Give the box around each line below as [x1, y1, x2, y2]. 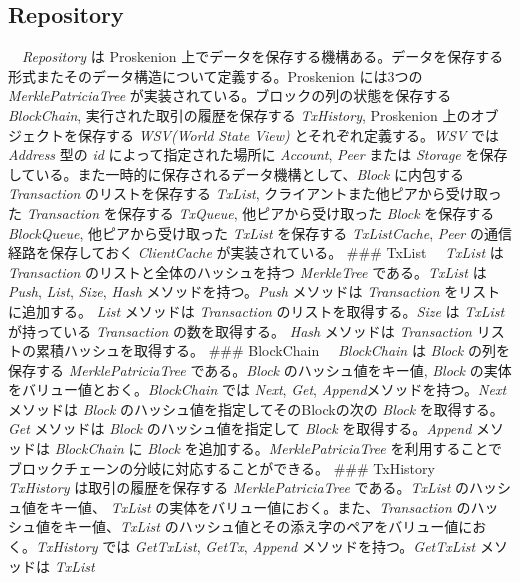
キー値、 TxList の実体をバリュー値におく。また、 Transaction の [49, 496, 471, 517]
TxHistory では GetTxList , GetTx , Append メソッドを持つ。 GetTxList [36, 536, 476, 557]
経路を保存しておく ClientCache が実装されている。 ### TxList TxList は [8, 242, 504, 263]
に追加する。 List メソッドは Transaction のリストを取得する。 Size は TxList [8, 300, 505, 321]
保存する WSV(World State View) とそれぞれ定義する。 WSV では [77, 124, 499, 145]
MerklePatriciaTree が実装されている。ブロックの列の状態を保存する [8, 85, 452, 106]
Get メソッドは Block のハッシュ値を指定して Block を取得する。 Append [8, 418, 472, 439]
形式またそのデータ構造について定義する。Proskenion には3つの [8, 65, 423, 86]
